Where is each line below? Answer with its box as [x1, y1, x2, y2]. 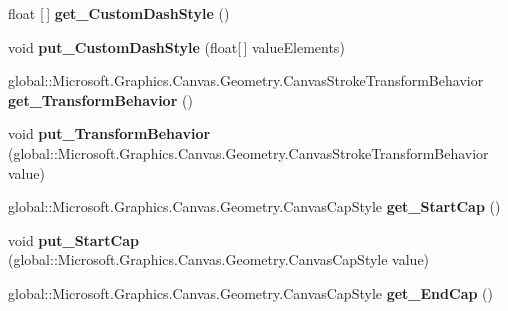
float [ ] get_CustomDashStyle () [8, 3, 230, 23]
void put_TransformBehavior [8, 123, 211, 144]
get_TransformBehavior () [8, 89, 193, 110]
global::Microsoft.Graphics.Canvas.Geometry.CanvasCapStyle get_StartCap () [8, 196, 501, 217]
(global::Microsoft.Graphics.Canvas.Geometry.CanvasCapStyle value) [8, 249, 430, 270]
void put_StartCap [8, 229, 139, 250]
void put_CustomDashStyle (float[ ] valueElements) [8, 36, 345, 57]
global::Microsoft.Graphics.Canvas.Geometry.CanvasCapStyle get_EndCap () [8, 282, 493, 303]
